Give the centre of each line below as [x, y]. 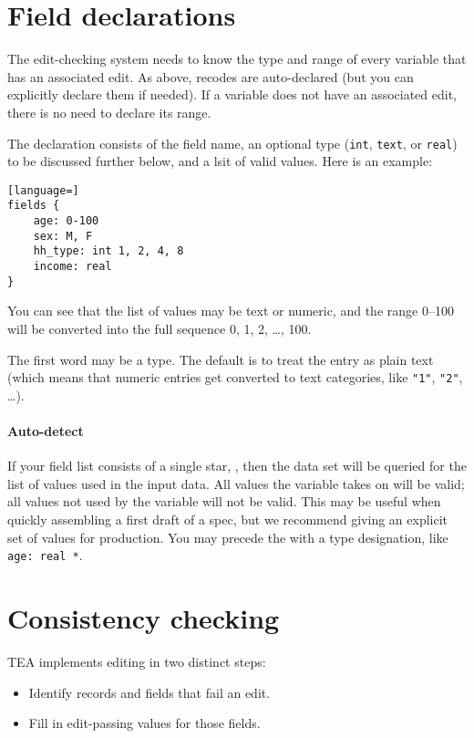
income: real [72, 267]
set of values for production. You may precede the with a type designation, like [228, 537]
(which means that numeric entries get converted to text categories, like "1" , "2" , [235, 377]
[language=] [43, 190]
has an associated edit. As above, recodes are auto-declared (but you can [211, 76]
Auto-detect [46, 430]
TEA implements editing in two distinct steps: [137, 661]
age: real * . [45, 555]
